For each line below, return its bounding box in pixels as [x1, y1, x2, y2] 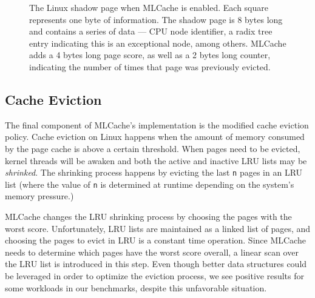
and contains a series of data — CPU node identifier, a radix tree [29, 25, 273, 38]
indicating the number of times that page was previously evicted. [29, 60, 271, 73]
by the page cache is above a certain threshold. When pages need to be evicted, [5, 142, 300, 154]
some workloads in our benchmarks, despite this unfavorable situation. [5, 281, 267, 294]
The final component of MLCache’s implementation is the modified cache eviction [5, 118, 309, 131]
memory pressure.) [5, 190, 74, 202]
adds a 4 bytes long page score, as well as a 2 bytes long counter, [29, 48, 271, 61]
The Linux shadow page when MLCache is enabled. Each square [29, 1, 269, 13]
